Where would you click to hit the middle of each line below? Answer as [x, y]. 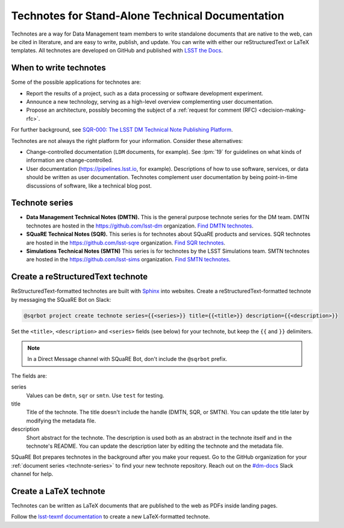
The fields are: [29, 376]
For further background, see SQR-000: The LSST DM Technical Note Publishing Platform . [122, 130]
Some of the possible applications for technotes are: [76, 82]
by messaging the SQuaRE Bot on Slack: [61, 299]
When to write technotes [59, 68]
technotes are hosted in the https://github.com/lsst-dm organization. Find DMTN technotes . [140, 226]
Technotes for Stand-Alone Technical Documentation [148, 16]
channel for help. [32, 474]
